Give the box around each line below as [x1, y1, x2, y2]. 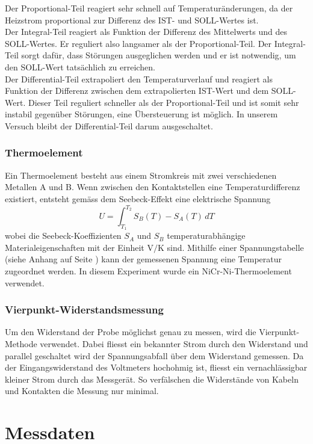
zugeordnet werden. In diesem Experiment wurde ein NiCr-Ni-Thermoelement [5, 265, 292, 277]
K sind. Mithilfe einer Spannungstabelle [157, 241, 304, 253]
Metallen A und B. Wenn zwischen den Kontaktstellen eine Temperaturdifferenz [5, 180, 300, 193]
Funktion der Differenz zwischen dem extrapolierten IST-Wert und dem [5, 84, 269, 97]
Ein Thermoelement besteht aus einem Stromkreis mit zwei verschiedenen [5, 168, 277, 181]
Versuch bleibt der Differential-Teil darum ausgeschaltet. [5, 119, 213, 132]
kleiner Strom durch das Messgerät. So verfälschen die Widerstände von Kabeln [5, 372, 299, 385]
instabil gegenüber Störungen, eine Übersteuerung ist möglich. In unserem [5, 108, 278, 120]
